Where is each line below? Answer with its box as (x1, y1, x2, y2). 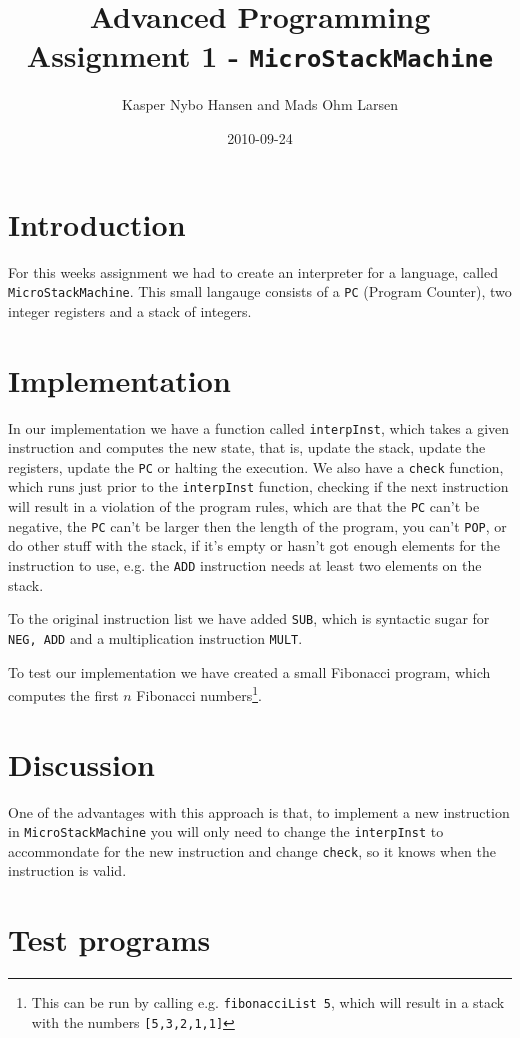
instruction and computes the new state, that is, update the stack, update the (8, 437, 486, 458)
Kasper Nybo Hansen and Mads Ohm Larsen (122, 94, 398, 115)
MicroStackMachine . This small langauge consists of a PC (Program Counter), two (8, 281, 512, 302)
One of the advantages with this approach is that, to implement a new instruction (8, 801, 510, 822)
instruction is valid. (8, 860, 127, 881)
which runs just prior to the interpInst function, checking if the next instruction (8, 476, 509, 497)
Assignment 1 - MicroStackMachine (26, 35, 494, 76)
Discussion (8, 743, 155, 784)
